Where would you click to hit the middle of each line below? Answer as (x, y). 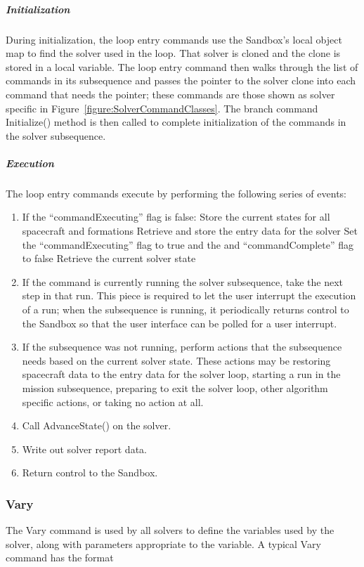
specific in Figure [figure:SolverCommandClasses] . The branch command (162, 108)
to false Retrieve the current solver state (109, 258)
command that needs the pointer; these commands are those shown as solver (170, 94)
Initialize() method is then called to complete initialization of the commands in (176, 122)
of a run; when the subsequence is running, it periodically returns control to (186, 309)
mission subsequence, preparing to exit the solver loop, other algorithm (175, 388)
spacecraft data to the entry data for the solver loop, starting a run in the (181, 374)
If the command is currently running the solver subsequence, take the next (183, 281)
